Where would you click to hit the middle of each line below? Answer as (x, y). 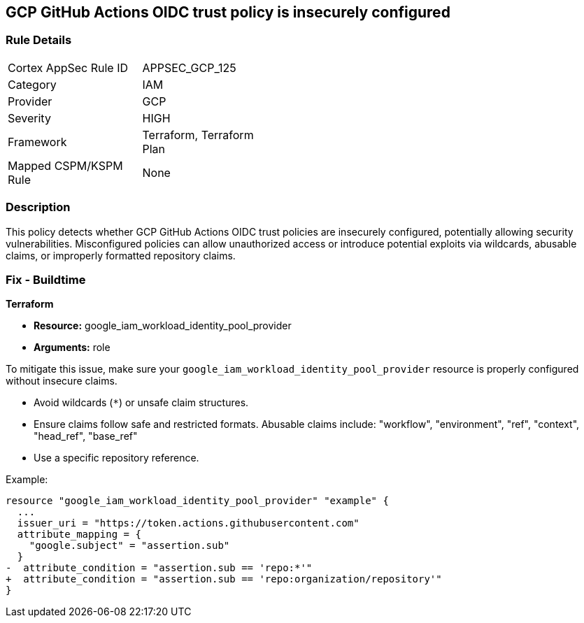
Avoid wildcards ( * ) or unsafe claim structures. (141, 403)
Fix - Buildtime (46, 279)
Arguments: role (72, 348)
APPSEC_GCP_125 (189, 67)
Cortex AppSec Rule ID (68, 67)
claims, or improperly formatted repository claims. (121, 255)
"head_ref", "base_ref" (86, 436)
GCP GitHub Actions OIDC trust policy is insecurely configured (228, 12)
